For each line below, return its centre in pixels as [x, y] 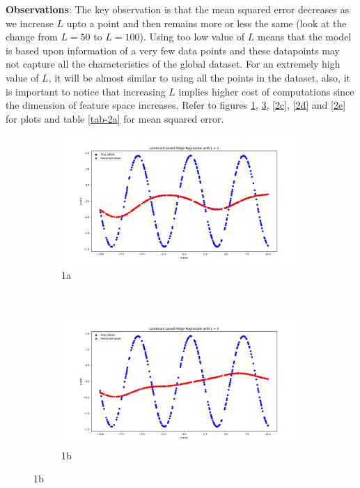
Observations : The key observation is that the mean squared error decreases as [178, 9]
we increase [30, 23]
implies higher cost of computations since [266, 91]
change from [32, 37]
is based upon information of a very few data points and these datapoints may [173, 50]
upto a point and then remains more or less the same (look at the [206, 23]
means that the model [305, 37]
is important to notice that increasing [86, 91]
